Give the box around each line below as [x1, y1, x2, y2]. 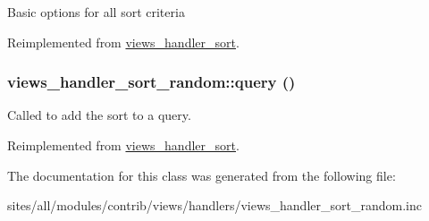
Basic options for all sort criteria [7, 3, 185, 21]
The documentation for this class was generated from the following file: [7, 166, 396, 184]
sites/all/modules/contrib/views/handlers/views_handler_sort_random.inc [7, 196, 422, 215]
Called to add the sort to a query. [7, 106, 191, 124]
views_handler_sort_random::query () [7, 71, 296, 93]
